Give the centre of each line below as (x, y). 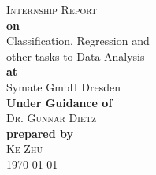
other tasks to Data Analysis (76, 56)
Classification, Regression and (78, 41)
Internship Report (52, 9)
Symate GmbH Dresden (64, 86)
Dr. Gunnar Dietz (52, 118)
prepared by (40, 133)
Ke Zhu (24, 149)
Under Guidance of (59, 102)
